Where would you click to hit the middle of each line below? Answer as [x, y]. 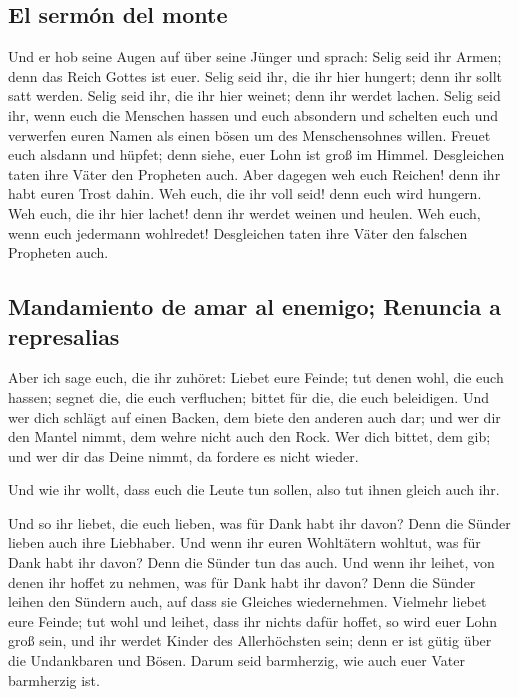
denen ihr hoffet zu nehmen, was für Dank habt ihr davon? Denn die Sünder [242, 581]
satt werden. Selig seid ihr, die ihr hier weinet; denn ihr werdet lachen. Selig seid [254, 95]
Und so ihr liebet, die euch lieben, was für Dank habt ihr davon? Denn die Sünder [259, 522]
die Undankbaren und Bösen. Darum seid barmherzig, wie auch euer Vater [236, 660]
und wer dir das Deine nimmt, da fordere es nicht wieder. [183, 455]
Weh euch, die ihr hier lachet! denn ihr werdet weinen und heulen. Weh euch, [244, 212]
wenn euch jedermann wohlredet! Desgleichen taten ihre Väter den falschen [238, 232]
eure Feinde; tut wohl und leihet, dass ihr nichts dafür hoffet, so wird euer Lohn [252, 620]
